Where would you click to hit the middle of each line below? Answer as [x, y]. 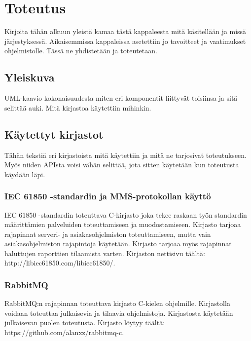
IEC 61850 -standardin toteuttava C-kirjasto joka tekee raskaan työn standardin [126, 214]
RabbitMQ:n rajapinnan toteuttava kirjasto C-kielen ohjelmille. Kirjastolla [117, 303]
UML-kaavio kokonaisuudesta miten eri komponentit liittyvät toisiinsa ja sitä [121, 98]
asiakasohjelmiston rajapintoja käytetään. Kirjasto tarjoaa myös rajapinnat [118, 244]
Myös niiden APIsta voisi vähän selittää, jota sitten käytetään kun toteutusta [122, 165]
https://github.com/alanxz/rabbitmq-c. [64, 332]
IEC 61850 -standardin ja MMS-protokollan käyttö [108, 196]
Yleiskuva [30, 77]
